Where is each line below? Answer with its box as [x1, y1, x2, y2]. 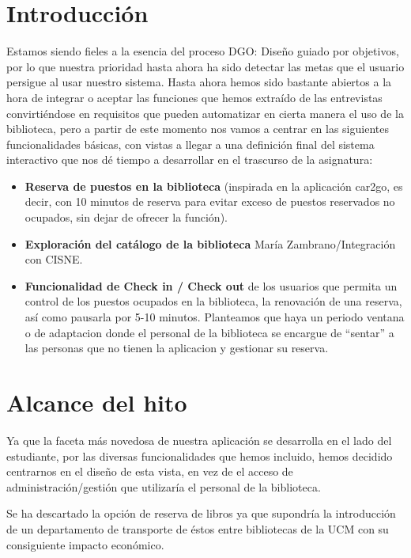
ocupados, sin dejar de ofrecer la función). [25, 209, 228, 226]
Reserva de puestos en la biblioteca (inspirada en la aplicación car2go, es [25, 177, 403, 194]
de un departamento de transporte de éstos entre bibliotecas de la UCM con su [6, 520, 389, 537]
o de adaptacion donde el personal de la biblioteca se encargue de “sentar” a [25, 324, 394, 340]
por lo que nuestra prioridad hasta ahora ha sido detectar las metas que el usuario [6, 58, 405, 74]
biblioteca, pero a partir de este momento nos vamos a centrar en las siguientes [6, 120, 389, 137]
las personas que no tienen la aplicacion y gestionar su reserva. [25, 340, 329, 356]
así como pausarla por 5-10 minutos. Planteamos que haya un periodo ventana [25, 309, 405, 325]
